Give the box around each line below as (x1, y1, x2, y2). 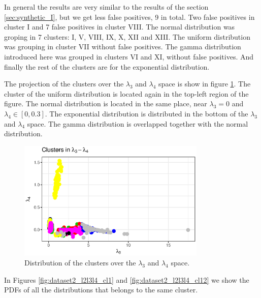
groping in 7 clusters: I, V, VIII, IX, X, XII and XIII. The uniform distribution (4, 31, 250, 42)
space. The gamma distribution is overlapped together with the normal (27, 118, 248, 129)
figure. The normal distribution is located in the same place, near (4, 98, 207, 109)
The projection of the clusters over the (4, 78, 124, 89)
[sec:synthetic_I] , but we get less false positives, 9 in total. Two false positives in (4, 11, 255, 22)
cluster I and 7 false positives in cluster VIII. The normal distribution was (4, 21, 235, 32)
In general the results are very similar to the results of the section (4, 2, 209, 12)
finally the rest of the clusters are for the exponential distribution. (4, 61, 210, 72)
